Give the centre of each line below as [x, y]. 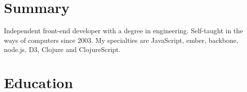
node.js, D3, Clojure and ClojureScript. [62, 49]
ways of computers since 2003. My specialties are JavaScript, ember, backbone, [121, 40]
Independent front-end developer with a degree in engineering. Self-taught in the [123, 31]
